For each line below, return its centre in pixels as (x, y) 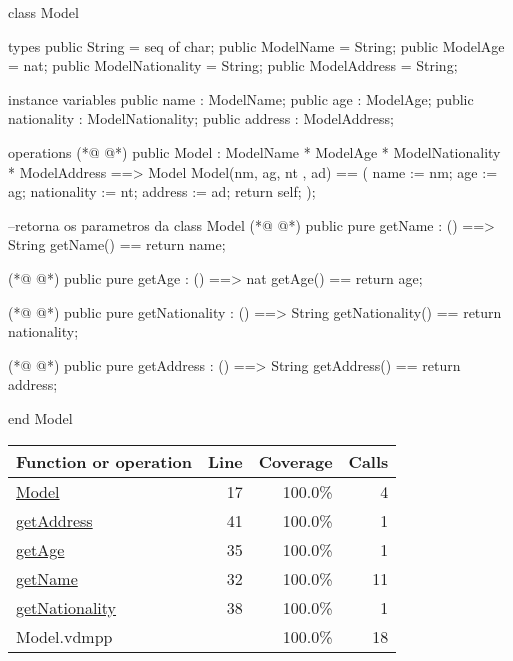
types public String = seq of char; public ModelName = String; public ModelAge (256, 45)
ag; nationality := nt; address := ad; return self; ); (162, 191)
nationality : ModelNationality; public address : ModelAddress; (201, 118)
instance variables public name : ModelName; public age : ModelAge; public (241, 98)
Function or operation (104, 461)
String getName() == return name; (117, 244)
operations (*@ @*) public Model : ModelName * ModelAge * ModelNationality (254, 151)
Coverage (295, 461)
